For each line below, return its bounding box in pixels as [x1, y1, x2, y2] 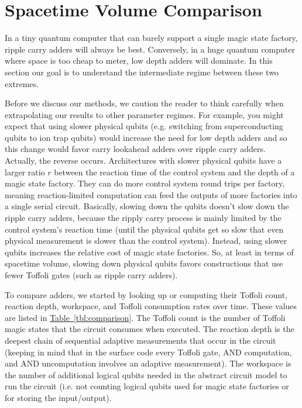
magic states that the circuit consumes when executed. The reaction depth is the [5, 323, 294, 335]
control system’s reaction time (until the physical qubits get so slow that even [5, 223, 284, 235]
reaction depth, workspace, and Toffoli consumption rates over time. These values [5, 300, 297, 312]
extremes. [5, 77, 39, 89]
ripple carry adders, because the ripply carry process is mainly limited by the [5, 212, 282, 224]
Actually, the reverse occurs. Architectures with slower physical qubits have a [5, 154, 282, 167]
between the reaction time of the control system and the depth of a [54, 165, 295, 178]
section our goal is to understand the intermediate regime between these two [5, 65, 279, 78]
